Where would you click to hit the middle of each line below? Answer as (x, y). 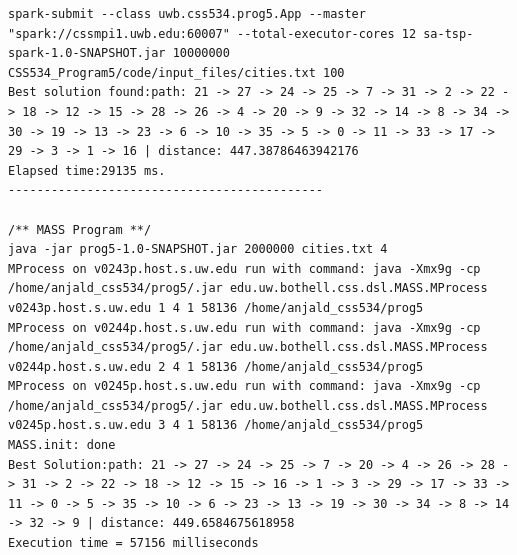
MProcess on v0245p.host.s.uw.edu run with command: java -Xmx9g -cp (244, 386)
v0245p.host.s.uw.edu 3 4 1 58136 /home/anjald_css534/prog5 (216, 425)
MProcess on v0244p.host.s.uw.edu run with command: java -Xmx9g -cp (244, 327)
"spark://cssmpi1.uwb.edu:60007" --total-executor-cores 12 (212, 33)
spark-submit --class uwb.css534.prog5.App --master (187, 14)
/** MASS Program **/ (80, 229)
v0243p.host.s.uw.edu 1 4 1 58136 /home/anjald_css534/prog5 (216, 307)
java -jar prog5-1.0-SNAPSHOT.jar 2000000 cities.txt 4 (198, 249)
